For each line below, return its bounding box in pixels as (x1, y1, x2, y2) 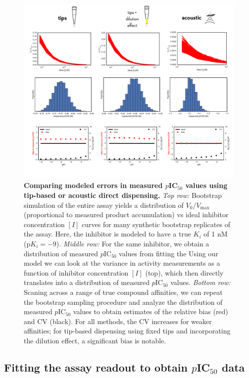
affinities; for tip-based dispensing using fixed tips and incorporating (24, 326, 231, 336)
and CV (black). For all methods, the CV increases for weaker (24, 316, 212, 326)
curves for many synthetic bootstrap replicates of (82, 219, 230, 229)
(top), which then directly (145, 267, 224, 278)
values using (185, 180, 228, 190)
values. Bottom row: (170, 277, 231, 287)
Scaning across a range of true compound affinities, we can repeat (24, 286, 223, 297)
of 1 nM (203, 229, 228, 239)
